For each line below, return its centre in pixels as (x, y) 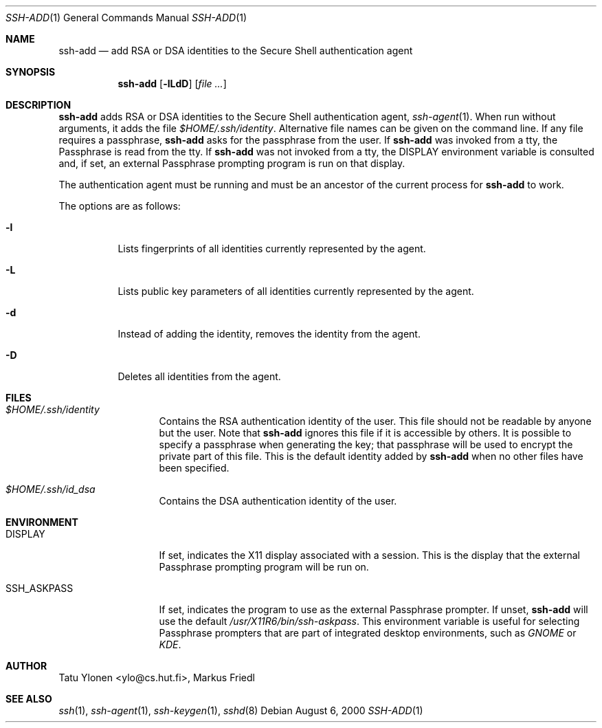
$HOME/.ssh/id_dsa (51, 489)
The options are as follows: (120, 206)
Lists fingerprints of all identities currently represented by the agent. (272, 249)
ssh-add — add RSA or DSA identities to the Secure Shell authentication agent (236, 51)
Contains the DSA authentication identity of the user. (278, 501)
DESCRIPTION (38, 105)
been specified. (194, 468)
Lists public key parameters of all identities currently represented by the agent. (296, 291)
